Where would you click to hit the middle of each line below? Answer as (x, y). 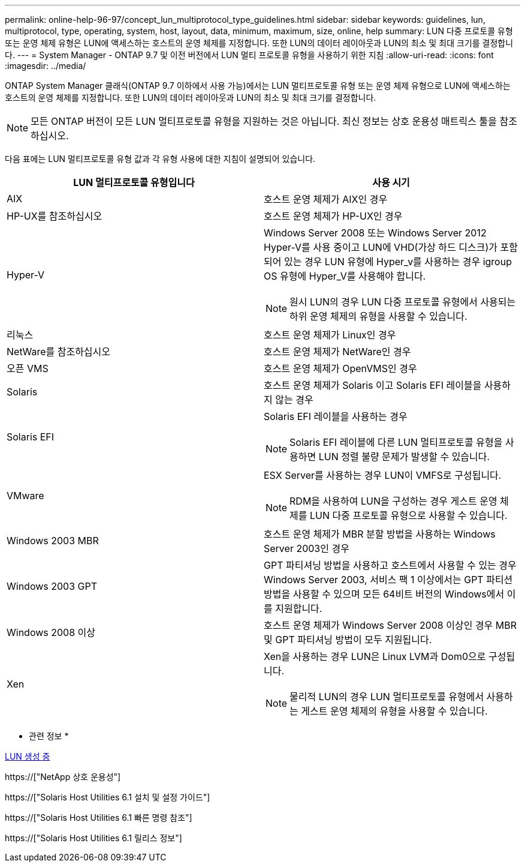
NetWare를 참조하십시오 (59, 352)
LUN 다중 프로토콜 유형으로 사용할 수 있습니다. (409, 515)
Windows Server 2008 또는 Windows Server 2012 (375, 233)
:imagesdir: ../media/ (46, 66)
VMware (25, 496)
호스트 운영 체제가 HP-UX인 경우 (333, 216)
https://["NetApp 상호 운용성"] (63, 777)
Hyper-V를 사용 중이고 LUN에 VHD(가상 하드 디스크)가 (381, 247)
